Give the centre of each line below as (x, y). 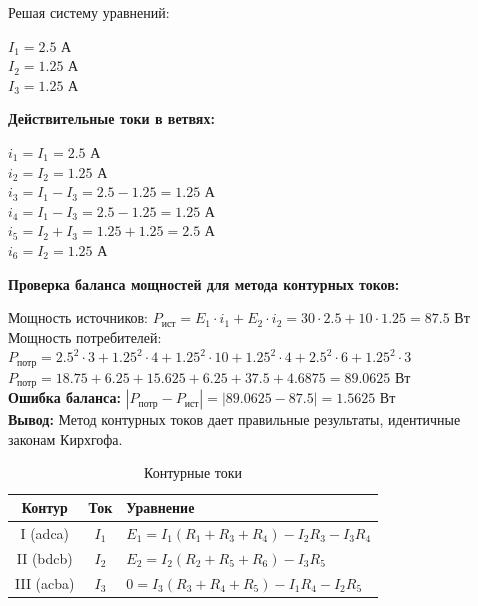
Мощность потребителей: (85, 336)
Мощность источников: (78, 317)
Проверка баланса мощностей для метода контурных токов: (204, 283)
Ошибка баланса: (64, 397)
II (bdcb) (44, 557)
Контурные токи (193, 472)
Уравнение (160, 507)
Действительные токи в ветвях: (111, 118)
